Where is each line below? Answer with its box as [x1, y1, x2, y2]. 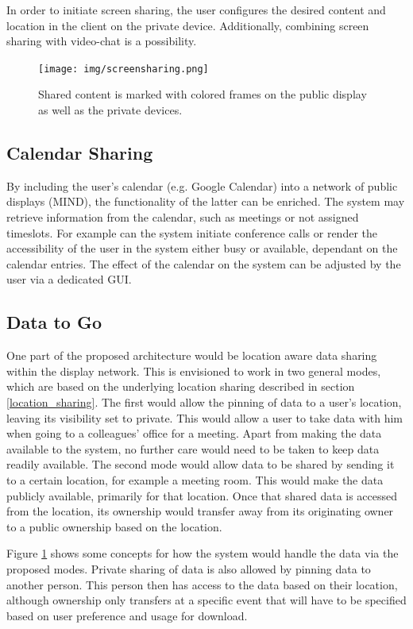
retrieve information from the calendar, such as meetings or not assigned [6, 209, 359, 226]
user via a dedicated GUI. [6, 271, 132, 287]
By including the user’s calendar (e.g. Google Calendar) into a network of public [6, 177, 398, 194]
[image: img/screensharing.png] [38, 63, 209, 75]
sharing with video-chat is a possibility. [6, 33, 197, 49]
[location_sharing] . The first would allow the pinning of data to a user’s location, [6, 393, 402, 410]
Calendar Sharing [6, 141, 153, 165]
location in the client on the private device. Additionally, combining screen [6, 17, 369, 33]
